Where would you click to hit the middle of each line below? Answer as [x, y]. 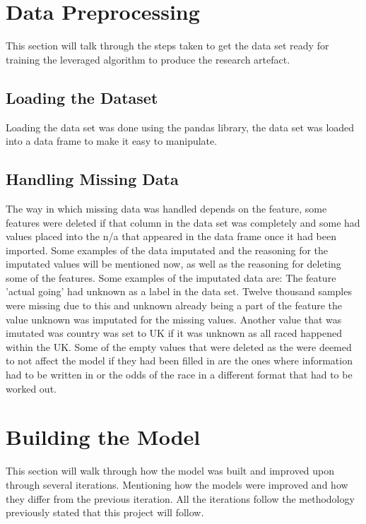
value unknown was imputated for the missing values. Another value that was [174, 319]
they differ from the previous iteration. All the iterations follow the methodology [180, 498]
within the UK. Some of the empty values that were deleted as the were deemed [179, 346]
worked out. [31, 388]
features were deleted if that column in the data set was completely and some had [183, 222]
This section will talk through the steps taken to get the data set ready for [167, 46]
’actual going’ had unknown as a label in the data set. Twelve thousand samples [179, 291]
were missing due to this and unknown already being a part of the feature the [174, 305]
